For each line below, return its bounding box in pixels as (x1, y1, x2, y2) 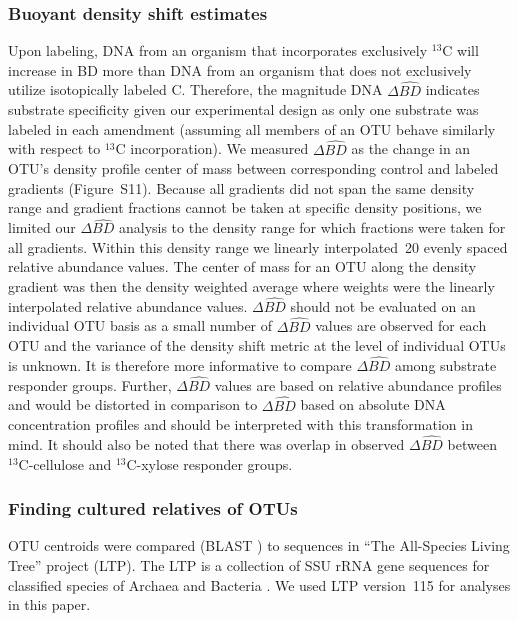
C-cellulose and (18, 453, 112, 474)
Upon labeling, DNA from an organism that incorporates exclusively (8, 40, 428, 61)
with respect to (8, 138, 101, 159)
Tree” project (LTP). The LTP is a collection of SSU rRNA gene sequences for (8, 555, 490, 576)
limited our (8, 217, 76, 238)
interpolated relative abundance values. (8, 295, 248, 316)
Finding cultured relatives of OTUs (8, 496, 298, 521)
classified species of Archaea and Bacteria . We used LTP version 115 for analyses (8, 574, 511, 595)
